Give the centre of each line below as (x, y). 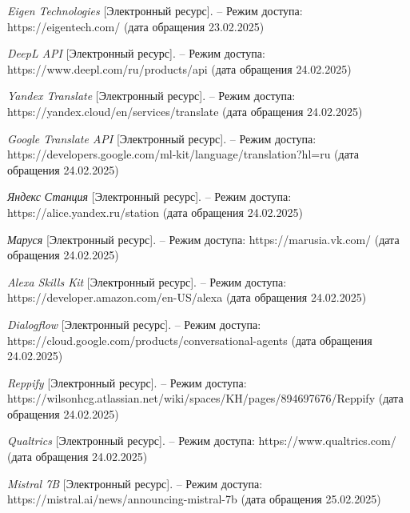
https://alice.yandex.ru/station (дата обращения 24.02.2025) (155, 212)
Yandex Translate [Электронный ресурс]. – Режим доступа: (151, 96)
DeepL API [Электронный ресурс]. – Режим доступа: (136, 53)
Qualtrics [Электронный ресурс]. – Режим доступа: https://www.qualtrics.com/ (202, 441)
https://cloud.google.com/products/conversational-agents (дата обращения (190, 340)
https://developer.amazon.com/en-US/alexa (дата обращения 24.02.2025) (187, 297)
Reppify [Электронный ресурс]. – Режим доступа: (127, 382)
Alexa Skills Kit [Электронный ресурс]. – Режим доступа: (147, 281)
